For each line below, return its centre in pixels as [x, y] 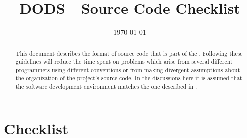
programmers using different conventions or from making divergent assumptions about [128, 69]
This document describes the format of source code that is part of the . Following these [129, 53]
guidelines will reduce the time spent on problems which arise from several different [124, 62]
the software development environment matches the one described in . [106, 86]
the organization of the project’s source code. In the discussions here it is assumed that [129, 78]
